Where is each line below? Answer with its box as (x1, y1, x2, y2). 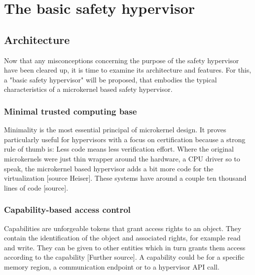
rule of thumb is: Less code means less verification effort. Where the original (4, 144, 234, 154)
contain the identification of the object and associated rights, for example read (4, 233, 241, 243)
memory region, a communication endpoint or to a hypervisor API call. (4, 261, 219, 272)
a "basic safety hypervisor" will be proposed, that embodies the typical (4, 74, 217, 84)
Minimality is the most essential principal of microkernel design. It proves (4, 124, 226, 135)
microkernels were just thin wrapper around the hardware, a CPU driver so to (4, 153, 240, 163)
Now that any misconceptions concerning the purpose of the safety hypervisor (4, 55, 239, 65)
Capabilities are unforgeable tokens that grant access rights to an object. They (4, 223, 242, 233)
